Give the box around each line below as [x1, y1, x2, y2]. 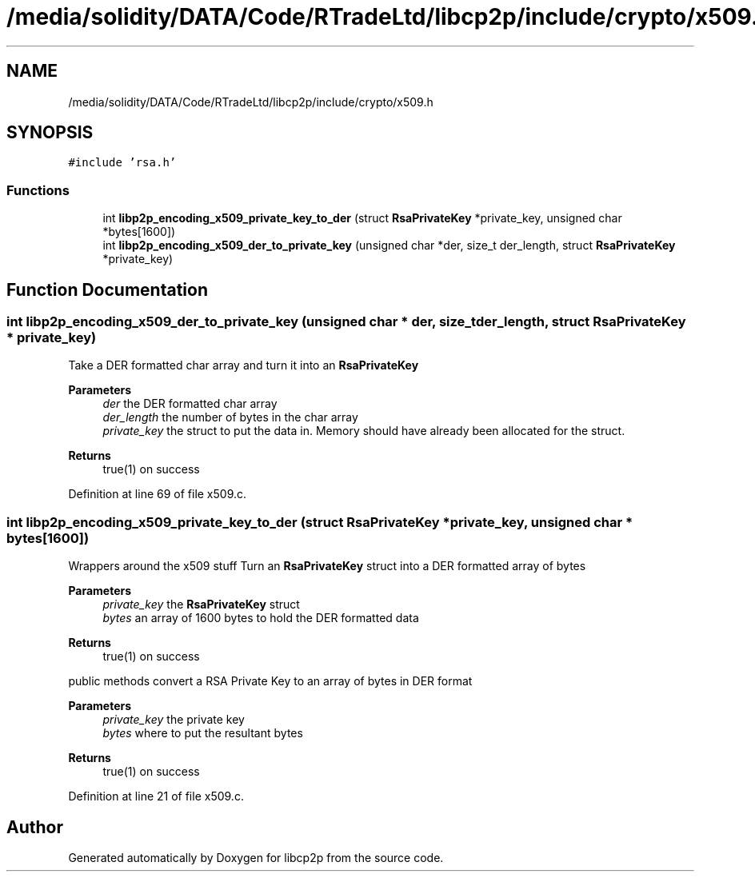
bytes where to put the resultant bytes [102, 726, 303, 740]
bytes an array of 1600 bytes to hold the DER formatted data [102, 611, 419, 625]
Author [6, 816, 63, 837]
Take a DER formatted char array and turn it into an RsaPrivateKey [68, 358, 419, 373]
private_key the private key [102, 712, 245, 727]
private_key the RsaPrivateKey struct [102, 597, 300, 612]
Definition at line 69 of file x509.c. [68, 487, 247, 501]
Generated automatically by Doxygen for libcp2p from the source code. [68, 851, 444, 864]
